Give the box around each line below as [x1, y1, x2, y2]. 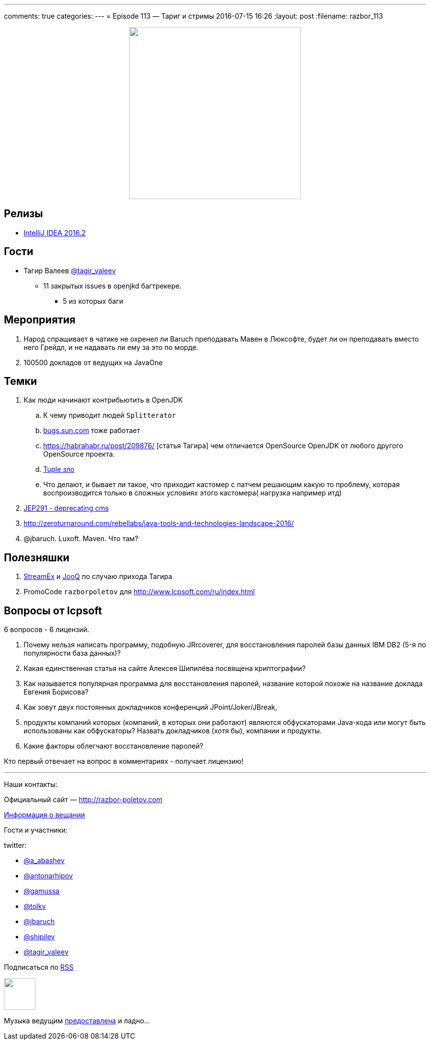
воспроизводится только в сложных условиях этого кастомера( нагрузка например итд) [43, 489, 342, 497]
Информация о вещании [4, 811, 85, 819]
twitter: [4, 841, 27, 850]
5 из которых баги [63, 296, 123, 305]
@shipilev [24, 932, 55, 941]
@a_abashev [24, 856, 65, 865]
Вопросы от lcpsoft [4, 604, 102, 617]
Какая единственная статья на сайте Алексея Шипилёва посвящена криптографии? [24, 664, 306, 673]
